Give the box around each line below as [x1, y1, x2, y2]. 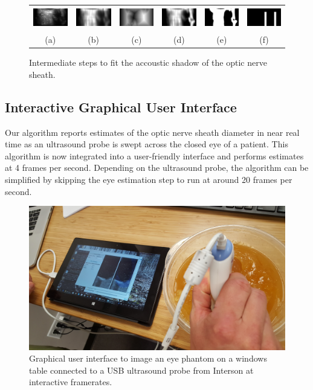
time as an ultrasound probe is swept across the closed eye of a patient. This [5, 138, 288, 150]
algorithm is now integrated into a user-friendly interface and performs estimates [5, 149, 304, 162]
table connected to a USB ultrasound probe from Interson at [29, 363, 254, 376]
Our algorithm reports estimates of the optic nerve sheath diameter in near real [5, 126, 300, 138]
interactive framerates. [29, 376, 112, 388]
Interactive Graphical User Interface [5, 97, 237, 116]
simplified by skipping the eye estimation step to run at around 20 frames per [5, 173, 292, 185]
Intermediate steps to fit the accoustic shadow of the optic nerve [29, 56, 267, 69]
